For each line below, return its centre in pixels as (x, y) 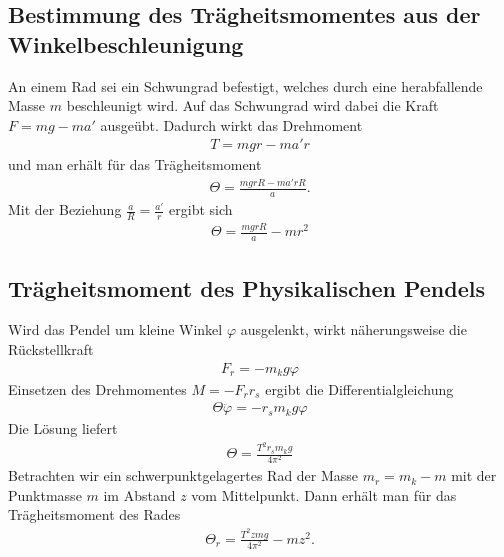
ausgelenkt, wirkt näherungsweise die (353, 329)
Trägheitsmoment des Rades (94, 514)
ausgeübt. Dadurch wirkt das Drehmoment (231, 124)
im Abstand (139, 494)
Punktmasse (45, 494)
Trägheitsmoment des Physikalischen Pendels (246, 287)
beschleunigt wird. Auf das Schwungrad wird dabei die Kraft (252, 105)
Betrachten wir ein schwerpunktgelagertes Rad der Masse (183, 475)
